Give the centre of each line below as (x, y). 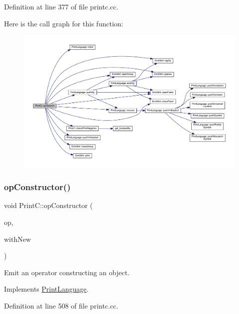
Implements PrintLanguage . (46, 289)
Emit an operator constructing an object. (67, 272)
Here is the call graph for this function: (64, 23)
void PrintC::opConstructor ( (49, 205)
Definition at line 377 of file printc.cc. (61, 6)
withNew (18, 239)
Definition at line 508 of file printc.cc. (61, 305)
